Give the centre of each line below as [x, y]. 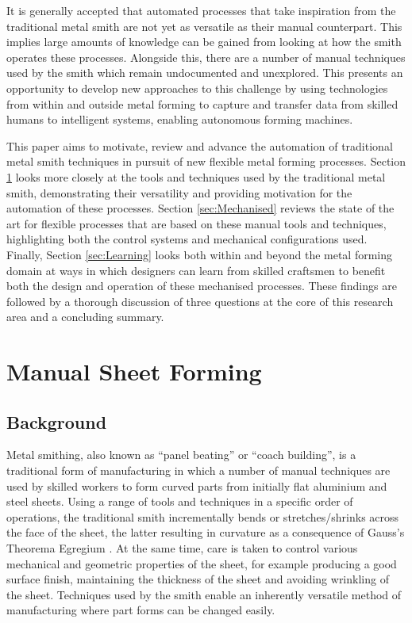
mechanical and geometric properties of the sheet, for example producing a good [202, 563]
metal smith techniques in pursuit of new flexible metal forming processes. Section [206, 161]
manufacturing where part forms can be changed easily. [141, 610]
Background [57, 421]
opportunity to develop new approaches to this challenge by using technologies [197, 88]
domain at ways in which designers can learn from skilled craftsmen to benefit [196, 270]
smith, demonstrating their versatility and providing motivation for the [179, 192]
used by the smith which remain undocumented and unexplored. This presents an [205, 73]
